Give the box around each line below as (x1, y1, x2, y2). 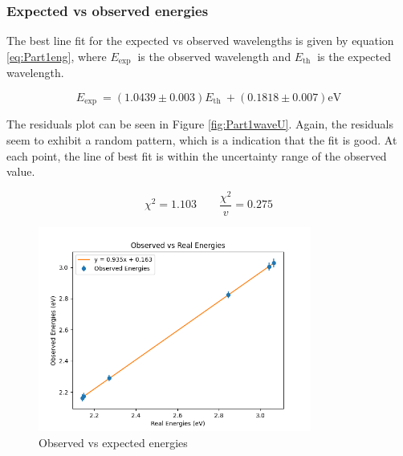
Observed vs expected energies (39, 434, 188, 450)
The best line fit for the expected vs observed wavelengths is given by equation (6, 32, 394, 49)
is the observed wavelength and (137, 47, 291, 64)
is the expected (317, 47, 391, 64)
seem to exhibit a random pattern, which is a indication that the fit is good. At (6, 131, 397, 148)
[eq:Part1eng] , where (6, 47, 107, 64)
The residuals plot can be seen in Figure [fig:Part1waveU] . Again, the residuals (6, 116, 393, 132)
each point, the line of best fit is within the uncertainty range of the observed (6, 147, 387, 164)
